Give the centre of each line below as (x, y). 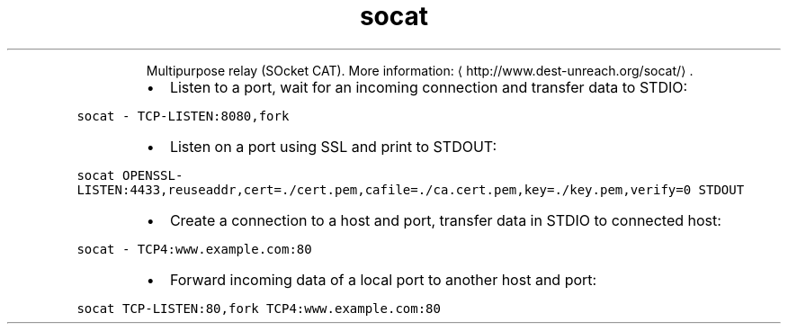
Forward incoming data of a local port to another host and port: (383, 279)
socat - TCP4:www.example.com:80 (194, 249)
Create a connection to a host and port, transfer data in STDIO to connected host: (445, 220)
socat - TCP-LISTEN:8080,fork (183, 116)
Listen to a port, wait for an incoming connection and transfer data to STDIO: (429, 87)
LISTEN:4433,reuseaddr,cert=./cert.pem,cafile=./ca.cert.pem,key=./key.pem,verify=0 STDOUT (411, 189)
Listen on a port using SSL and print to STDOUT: (333, 146)
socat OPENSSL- (130, 175)
